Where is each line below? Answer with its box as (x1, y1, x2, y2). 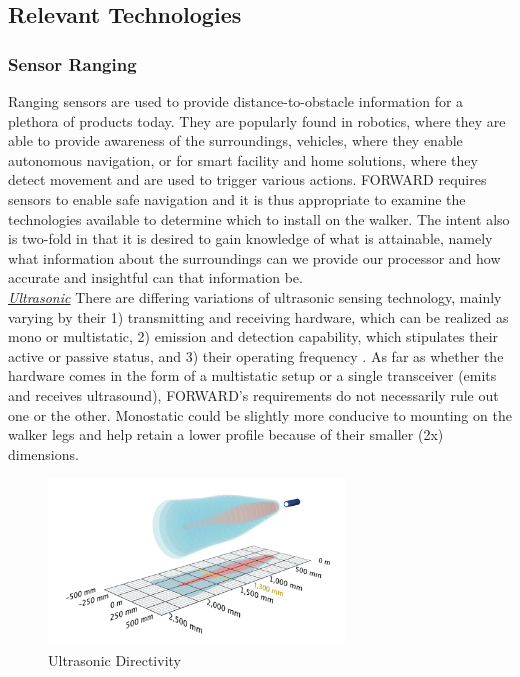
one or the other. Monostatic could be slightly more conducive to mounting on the (8, 404, 512, 425)
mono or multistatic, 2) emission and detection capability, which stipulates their (8, 326, 499, 347)
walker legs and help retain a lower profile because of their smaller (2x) (8, 424, 444, 445)
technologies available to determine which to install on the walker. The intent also (8, 208, 510, 229)
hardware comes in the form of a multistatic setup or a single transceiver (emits (8, 365, 497, 386)
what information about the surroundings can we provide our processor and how (8, 247, 501, 268)
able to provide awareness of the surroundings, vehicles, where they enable (8, 130, 463, 151)
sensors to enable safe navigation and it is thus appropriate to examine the (8, 188, 466, 209)
